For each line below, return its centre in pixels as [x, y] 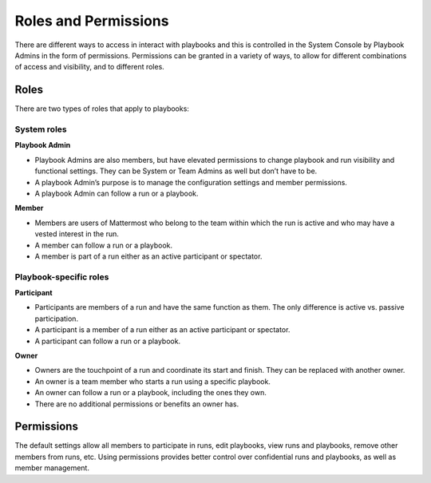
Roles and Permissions [92, 21]
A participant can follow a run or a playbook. [108, 341]
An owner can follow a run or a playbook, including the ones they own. [150, 393]
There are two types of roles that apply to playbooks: [102, 109]
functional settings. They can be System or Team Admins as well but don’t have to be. [176, 171]
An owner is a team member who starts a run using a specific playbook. [153, 381]
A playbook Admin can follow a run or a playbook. [117, 193]
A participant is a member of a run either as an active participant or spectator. [162, 330]
